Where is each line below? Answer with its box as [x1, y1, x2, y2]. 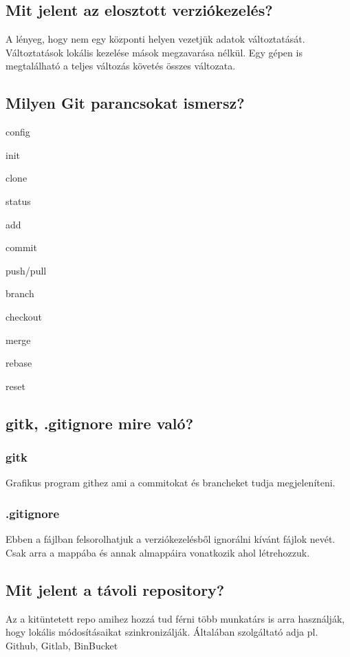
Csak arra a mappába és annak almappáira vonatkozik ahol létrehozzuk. [6, 545, 310, 559]
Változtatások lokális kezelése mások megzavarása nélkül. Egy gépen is [6, 45, 303, 59]
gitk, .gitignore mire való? [6, 412, 194, 433]
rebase [6, 356, 32, 370]
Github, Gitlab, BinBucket [6, 638, 118, 652]
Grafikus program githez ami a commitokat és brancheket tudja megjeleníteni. [6, 475, 336, 490]
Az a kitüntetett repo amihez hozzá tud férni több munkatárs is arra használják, [6, 611, 345, 625]
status [6, 193, 31, 208]
